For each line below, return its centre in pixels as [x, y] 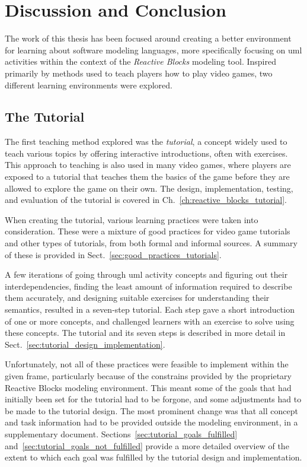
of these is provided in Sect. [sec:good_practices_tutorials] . [113, 254]
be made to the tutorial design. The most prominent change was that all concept [151, 410]
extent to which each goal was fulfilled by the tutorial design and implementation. [153, 457]
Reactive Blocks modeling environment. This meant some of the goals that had [148, 387]
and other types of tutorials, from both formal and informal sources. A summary [151, 243]
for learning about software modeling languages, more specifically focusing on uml [153, 50]
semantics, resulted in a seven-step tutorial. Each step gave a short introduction [150, 309]
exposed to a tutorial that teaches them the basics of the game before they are [147, 177]
